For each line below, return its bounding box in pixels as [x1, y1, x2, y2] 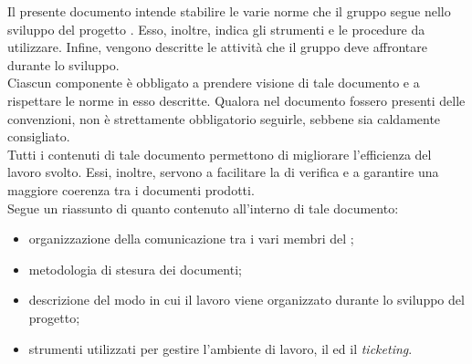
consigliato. [7, 127, 70, 146]
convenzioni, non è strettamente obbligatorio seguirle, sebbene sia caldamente [7, 109, 441, 128]
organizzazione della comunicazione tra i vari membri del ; [28, 229, 354, 248]
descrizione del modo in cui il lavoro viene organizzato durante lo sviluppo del [28, 290, 465, 309]
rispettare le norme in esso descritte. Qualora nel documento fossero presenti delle [7, 90, 466, 109]
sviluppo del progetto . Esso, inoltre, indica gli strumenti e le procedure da [7, 19, 425, 38]
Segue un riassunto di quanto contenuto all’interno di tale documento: [7, 198, 399, 217]
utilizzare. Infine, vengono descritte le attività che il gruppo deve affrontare [7, 37, 427, 57]
